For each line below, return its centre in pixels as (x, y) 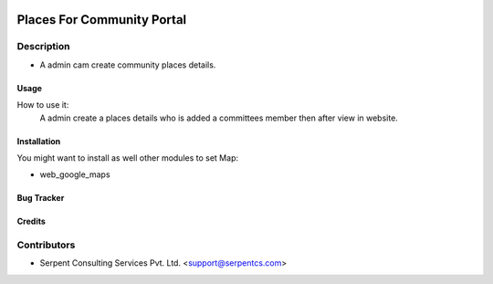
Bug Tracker (41, 198)
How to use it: (43, 105)
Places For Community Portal (102, 20)
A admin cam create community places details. (128, 65)
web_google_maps (75, 174)
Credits (31, 221)
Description (43, 47)
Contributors (46, 245)
